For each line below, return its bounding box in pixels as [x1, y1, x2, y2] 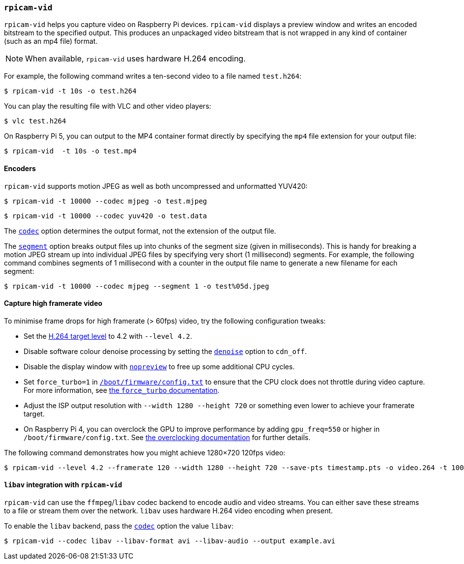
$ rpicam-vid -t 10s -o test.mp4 [4, 147, 137, 155]
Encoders [4, 164, 36, 173]
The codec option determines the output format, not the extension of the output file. [4, 226, 276, 235]
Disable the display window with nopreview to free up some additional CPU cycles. [24, 362, 295, 371]
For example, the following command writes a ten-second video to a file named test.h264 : [4, 72, 302, 81]
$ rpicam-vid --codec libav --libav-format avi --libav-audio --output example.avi [4, 537, 336, 545]
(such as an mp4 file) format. [4, 37, 98, 46]
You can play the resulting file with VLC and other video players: [4, 102, 211, 111]
